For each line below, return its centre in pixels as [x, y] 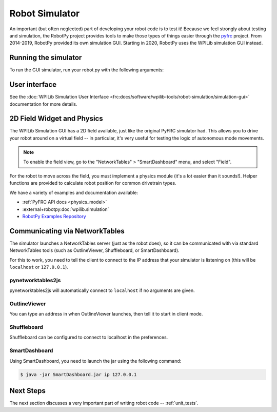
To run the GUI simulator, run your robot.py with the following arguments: [87, 70]
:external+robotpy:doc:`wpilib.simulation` [66, 209]
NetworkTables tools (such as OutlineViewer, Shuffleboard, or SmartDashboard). [94, 250]
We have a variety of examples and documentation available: [74, 192]
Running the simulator [46, 58]
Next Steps [27, 391]
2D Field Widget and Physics [56, 119]
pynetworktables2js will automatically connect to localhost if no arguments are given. [102, 290]
